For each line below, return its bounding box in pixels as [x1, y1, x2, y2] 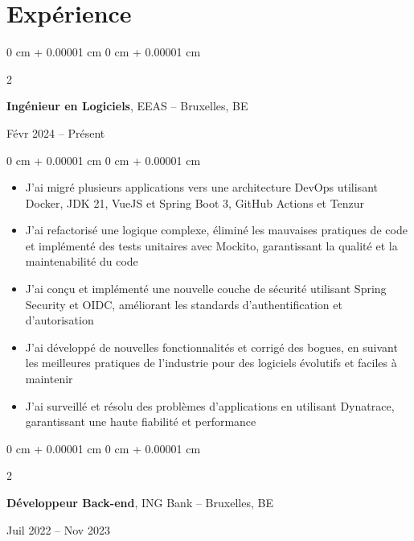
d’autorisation [25, 312, 94, 328]
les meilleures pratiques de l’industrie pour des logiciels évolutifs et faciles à [25, 354, 397, 371]
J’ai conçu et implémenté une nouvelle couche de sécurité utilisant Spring [25, 280, 387, 297]
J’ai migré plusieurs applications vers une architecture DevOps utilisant [25, 179, 378, 196]
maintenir [25, 370, 73, 387]
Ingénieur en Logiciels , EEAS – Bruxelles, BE [6, 97, 248, 114]
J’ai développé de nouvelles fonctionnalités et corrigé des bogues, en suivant [25, 338, 398, 355]
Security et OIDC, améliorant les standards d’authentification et [25, 295, 342, 312]
